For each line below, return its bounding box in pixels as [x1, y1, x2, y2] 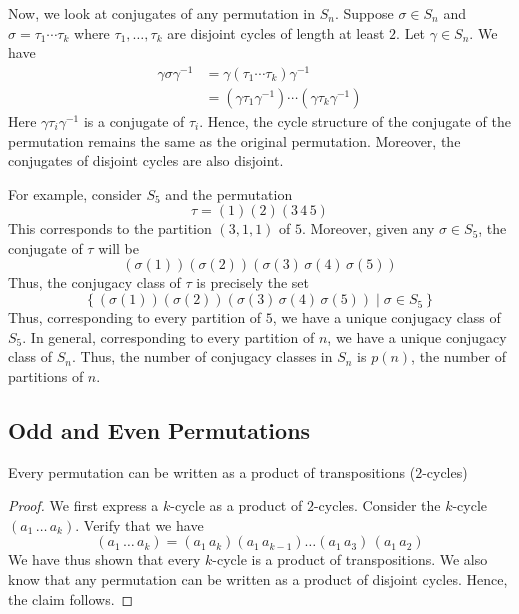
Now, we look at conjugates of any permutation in [8, 3, 315, 23]
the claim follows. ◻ [8, 588, 134, 609]
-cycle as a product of [170, 495, 303, 516]
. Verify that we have [75, 514, 204, 535]
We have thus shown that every [8, 549, 201, 570]
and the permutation [165, 183, 293, 204]
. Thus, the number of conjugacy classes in [72, 346, 333, 367]
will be [98, 237, 139, 258]
